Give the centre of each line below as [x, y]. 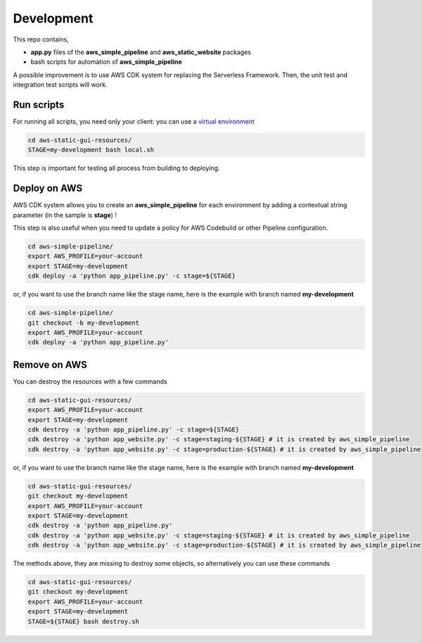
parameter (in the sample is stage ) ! [65, 215]
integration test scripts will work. [60, 85]
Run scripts [39, 104]
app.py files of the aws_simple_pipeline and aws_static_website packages [141, 52]
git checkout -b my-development [84, 323]
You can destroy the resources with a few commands [90, 381]
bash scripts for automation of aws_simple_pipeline [106, 62]
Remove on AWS [50, 364]
